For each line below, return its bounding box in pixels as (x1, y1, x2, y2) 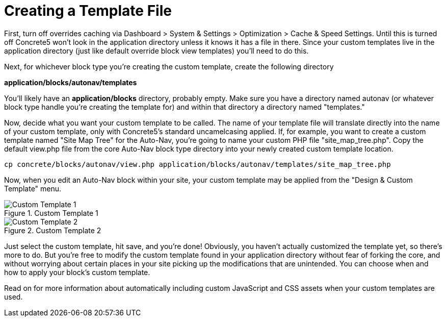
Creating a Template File (4, 2, 172, 19)
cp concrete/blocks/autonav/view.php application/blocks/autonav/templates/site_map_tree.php (4, 160, 391, 168)
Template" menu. (4, 184, 62, 193)
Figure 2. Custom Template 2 (4, 226, 101, 235)
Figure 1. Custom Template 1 (4, 208, 98, 217)
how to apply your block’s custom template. (4, 267, 150, 277)
